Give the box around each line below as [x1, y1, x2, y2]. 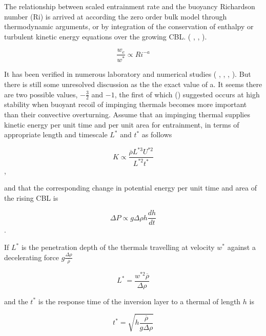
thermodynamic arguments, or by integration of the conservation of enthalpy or [4, 21, 254, 32]
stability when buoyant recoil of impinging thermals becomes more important [4, 99, 247, 110]
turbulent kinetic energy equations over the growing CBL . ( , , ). [4, 31, 207, 41]
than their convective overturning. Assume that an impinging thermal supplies [4, 109, 250, 119]
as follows [141, 129, 172, 140]
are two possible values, [4, 89, 78, 99]
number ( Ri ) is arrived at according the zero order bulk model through [4, 11, 227, 22]
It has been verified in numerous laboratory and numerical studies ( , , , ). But [4, 69, 251, 79]
